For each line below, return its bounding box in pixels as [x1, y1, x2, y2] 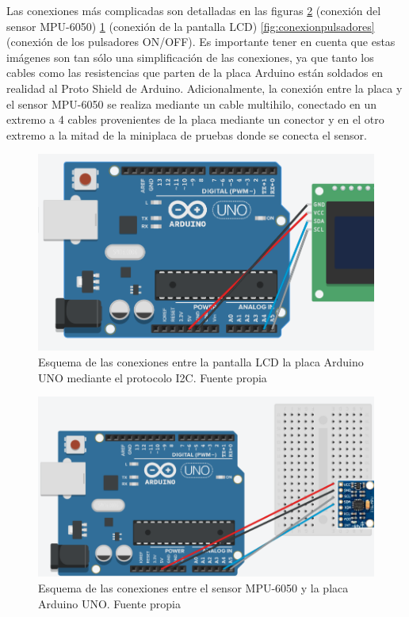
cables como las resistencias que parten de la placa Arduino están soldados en [6, 64, 384, 81]
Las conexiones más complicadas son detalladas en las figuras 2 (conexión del [6, 2, 381, 18]
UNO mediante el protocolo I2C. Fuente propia [38, 369, 267, 385]
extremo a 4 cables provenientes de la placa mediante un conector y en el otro [6, 111, 384, 128]
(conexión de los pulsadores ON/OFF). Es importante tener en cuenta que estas [6, 33, 396, 50]
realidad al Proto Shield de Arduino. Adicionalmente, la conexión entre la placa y [6, 79, 403, 96]
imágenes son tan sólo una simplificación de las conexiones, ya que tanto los [6, 48, 374, 65]
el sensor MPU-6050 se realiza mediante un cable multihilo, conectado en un [6, 95, 377, 112]
